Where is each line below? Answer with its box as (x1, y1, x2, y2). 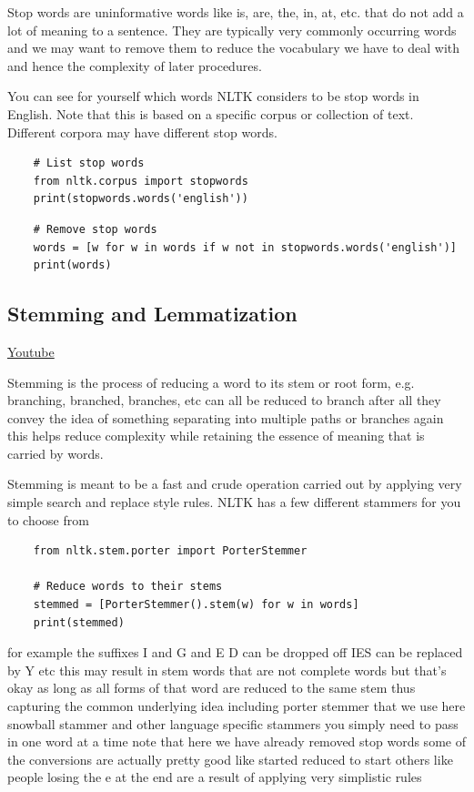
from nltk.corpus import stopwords (33, 174, 248, 188)
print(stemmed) (33, 615, 125, 629)
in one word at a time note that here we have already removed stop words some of (7, 732, 466, 751)
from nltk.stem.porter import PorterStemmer (33, 544, 308, 558)
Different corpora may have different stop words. (7, 122, 277, 141)
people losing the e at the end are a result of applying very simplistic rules (7, 767, 422, 787)
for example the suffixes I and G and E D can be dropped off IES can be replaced (7, 643, 463, 662)
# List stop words (33, 157, 145, 170)
